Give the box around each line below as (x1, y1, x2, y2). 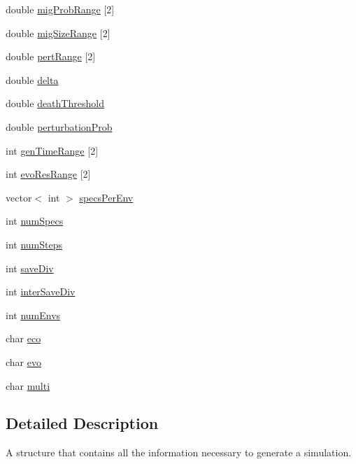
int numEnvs (6, 307, 61, 322)
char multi (6, 378, 50, 393)
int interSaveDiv (6, 284, 76, 299)
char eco (6, 331, 41, 346)
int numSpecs (6, 213, 64, 228)
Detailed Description (6, 412, 159, 434)
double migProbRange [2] (6, 2, 115, 16)
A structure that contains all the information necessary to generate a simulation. (6, 445, 352, 460)
